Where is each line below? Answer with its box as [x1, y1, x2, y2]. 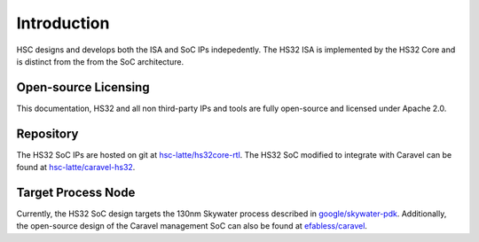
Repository [16, 126, 79, 141]
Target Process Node [16, 184, 136, 199]
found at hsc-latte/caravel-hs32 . [16, 162, 136, 173]
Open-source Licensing [16, 80, 150, 95]
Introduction [16, 13, 110, 33]
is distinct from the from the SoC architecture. [16, 56, 185, 66]
